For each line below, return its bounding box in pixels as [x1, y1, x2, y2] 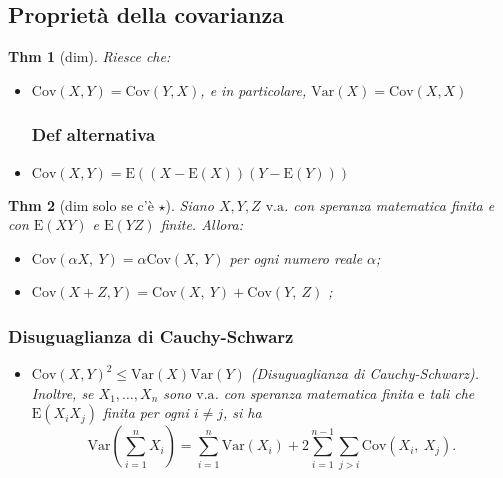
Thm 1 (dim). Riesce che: [8, 46, 171, 67]
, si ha [223, 402, 262, 423]
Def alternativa [31, 122, 156, 147]
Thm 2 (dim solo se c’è [8, 194, 154, 215]
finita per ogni [103, 402, 189, 423]
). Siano [165, 194, 214, 215]
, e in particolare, [200, 79, 307, 100]
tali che [429, 382, 475, 403]
